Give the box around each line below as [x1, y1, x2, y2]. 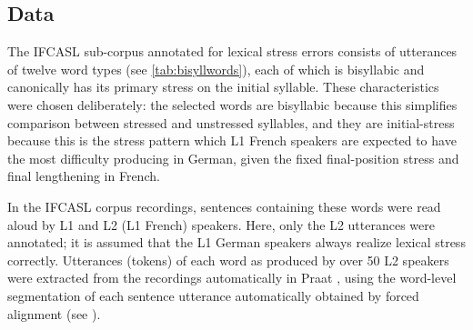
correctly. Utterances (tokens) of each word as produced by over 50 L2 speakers [7, 250, 449, 269]
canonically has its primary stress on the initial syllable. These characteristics [7, 77, 439, 96]
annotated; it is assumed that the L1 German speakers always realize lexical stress [7, 233, 466, 252]
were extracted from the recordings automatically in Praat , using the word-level [7, 268, 457, 287]
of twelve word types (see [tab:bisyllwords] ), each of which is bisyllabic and [7, 59, 425, 78]
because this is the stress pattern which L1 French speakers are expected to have [7, 131, 457, 150]
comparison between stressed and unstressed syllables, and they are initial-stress [7, 113, 455, 132]
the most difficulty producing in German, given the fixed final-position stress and [7, 148, 459, 167]
